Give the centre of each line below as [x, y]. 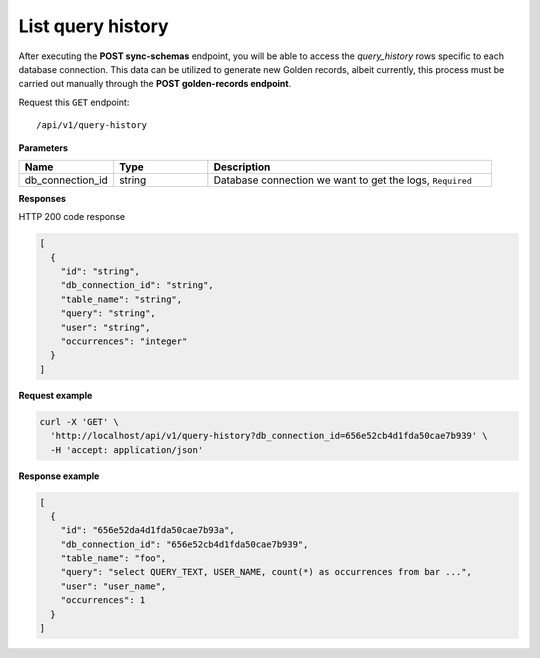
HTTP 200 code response [71, 217]
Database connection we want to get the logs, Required [342, 180]
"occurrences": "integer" [124, 341]
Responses [42, 198]
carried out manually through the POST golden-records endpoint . [155, 84]
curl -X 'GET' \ [79, 421]
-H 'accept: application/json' [127, 449]
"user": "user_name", [113, 586]
